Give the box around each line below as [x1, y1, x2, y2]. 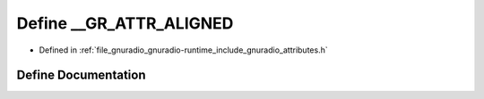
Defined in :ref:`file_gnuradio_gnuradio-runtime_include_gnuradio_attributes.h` [39, 45, 328, 55]
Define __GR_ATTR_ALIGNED [16, 13, 234, 33]
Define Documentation [16, 68, 146, 83]
